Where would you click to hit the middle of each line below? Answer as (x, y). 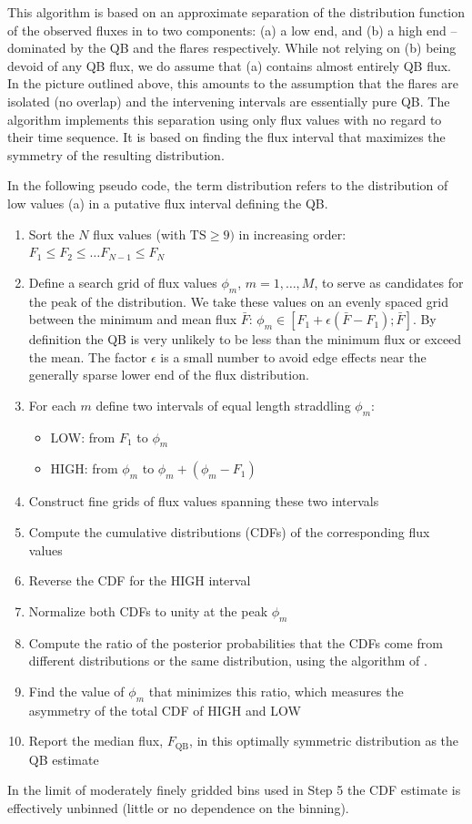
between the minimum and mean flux (133, 319)
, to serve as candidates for (389, 282)
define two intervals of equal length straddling (223, 405)
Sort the (51, 234)
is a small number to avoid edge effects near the (293, 356)
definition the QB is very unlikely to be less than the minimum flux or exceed (245, 339)
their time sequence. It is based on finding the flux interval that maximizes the (226, 137)
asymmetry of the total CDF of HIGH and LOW (165, 710)
